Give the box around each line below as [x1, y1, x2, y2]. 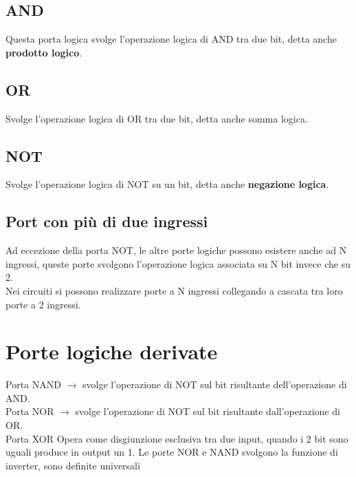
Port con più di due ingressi [5, 211, 208, 232]
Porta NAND [5, 377, 61, 392]
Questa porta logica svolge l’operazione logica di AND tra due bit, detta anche [5, 32, 337, 46]
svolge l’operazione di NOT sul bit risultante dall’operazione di [75, 404, 340, 418]
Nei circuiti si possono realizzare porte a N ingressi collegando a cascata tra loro [5, 283, 343, 297]
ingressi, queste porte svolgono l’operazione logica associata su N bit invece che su [5, 256, 351, 271]
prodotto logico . [5, 45, 82, 59]
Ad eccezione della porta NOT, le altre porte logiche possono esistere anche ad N [5, 243, 347, 257]
